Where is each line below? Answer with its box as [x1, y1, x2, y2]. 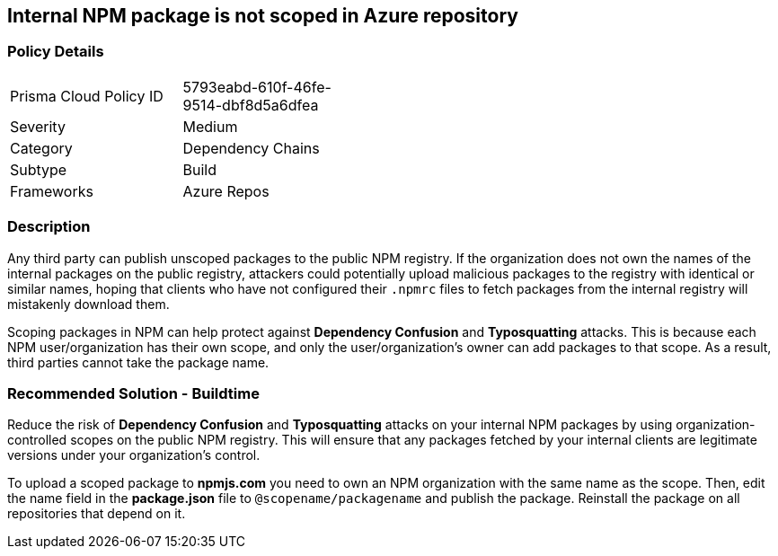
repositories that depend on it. [7, 506, 186, 522]
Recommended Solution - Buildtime [7, 384, 260, 402]
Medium [182, 117, 238, 136]
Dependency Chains [182, 138, 320, 157]
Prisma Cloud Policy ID [10, 86, 164, 105]
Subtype [10, 160, 67, 179]
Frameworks [10, 181, 93, 200]
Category [10, 138, 73, 157]
